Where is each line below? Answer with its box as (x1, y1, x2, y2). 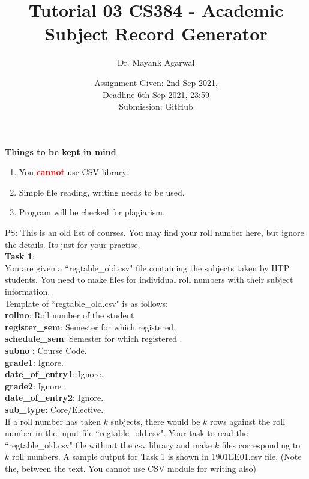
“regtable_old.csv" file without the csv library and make (5, 438, 212, 451)
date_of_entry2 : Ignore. (5, 391, 104, 404)
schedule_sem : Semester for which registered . (5, 332, 182, 345)
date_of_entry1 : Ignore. (5, 368, 104, 380)
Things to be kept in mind (5, 145, 116, 158)
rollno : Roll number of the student (5, 309, 134, 321)
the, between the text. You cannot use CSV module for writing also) (5, 462, 257, 474)
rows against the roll (209, 415, 286, 427)
